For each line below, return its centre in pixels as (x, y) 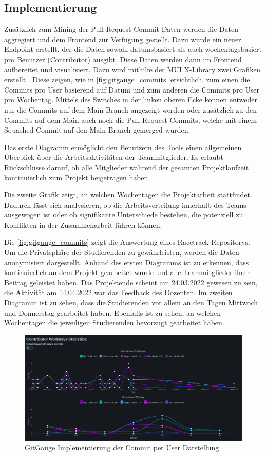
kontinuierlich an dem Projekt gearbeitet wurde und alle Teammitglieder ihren (128, 272)
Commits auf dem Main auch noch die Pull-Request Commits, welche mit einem (131, 120)
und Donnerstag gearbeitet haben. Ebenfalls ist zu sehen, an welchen (112, 312)
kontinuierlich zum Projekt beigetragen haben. (77, 177)
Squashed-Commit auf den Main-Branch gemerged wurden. (97, 130)
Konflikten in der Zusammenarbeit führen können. (83, 224)
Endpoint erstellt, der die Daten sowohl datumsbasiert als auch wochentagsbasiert (133, 49)
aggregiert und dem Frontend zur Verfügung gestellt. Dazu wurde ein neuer (123, 39)
